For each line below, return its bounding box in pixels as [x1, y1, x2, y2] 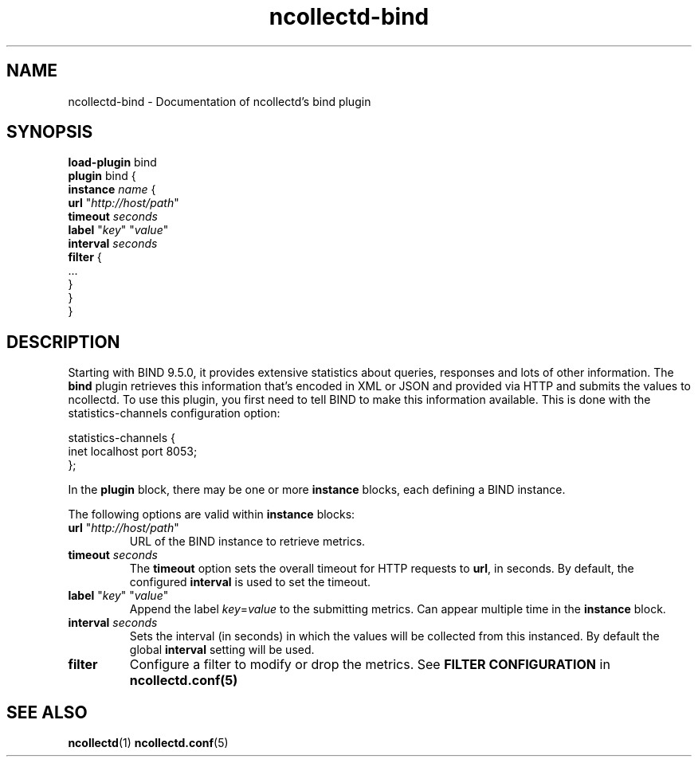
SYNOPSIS [6, 122, 93, 143]
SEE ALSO [6, 702, 88, 722]
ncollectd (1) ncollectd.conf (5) [68, 736, 229, 750]
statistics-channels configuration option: [68, 406, 280, 421]
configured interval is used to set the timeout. [129, 575, 371, 589]
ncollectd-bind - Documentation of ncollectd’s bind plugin [68, 94, 371, 108]
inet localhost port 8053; [68, 444, 198, 459]
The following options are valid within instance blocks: [68, 507, 355, 522]
